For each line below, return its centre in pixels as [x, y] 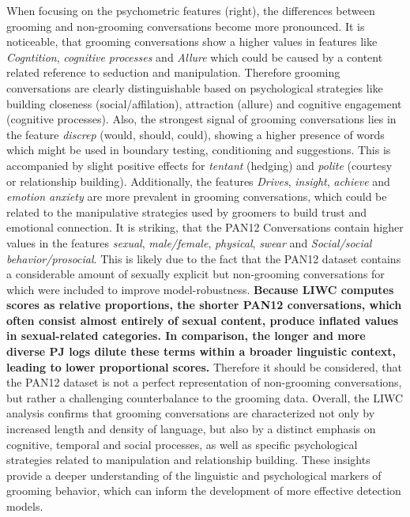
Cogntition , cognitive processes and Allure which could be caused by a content [195, 57]
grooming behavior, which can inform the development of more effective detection [204, 491]
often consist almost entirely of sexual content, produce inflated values [203, 320]
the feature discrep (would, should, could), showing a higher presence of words [196, 134]
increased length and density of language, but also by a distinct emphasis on [191, 429]
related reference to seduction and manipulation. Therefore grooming [173, 72]
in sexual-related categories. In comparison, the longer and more [186, 336]
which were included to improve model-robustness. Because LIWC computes [200, 289]
